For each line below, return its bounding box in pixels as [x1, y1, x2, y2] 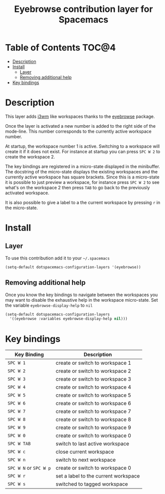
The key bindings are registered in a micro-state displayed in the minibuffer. [5, 163, 161, 169]
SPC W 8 [7, 416, 26, 422]
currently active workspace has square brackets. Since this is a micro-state [5, 174, 160, 180]
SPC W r [7, 473, 26, 479]
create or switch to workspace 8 [55, 416, 132, 423]
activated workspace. [5, 190, 50, 196]
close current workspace [55, 448, 114, 455]
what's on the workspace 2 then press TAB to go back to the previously [5, 184, 150, 190]
